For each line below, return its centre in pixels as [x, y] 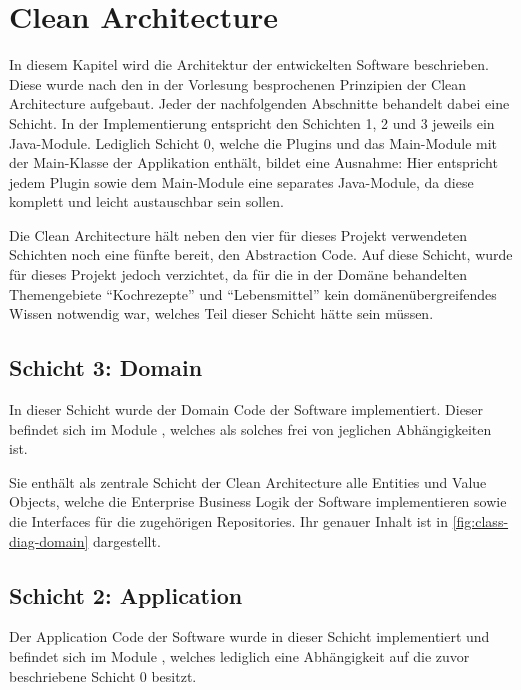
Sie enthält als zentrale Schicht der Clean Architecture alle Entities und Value [248, 481]
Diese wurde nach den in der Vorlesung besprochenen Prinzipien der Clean [238, 83]
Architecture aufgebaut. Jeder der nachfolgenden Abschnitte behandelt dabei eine [259, 103]
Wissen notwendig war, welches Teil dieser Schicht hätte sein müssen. [221, 313]
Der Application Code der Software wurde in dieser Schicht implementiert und [249, 636]
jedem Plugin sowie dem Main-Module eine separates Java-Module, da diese [241, 181]
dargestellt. [127, 540]
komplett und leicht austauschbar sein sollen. [146, 201]
